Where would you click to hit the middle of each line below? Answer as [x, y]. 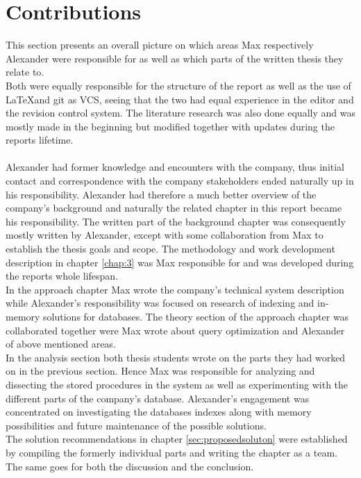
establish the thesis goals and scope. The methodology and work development [170, 249]
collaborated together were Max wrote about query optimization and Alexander [175, 330]
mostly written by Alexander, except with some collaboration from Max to [165, 235]
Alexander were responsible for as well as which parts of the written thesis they [175, 58]
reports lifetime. [40, 140]
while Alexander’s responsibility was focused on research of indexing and [160, 303]
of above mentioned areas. [61, 344]
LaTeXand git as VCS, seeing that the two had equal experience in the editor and [180, 99]
